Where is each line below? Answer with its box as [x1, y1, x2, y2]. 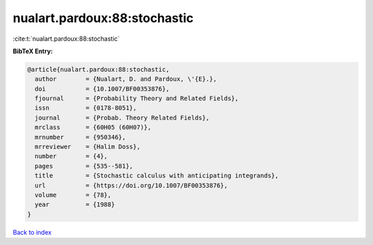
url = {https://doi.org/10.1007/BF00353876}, [35, 182, 228, 189]
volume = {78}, [35, 191, 112, 199]
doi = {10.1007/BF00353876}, [35, 85, 170, 92]
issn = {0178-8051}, [35, 104, 137, 112]
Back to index [12, 228, 52, 236]
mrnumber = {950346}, [35, 133, 126, 141]
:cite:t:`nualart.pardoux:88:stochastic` [12, 35, 120, 43]
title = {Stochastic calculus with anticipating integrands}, [35, 172, 279, 179]
